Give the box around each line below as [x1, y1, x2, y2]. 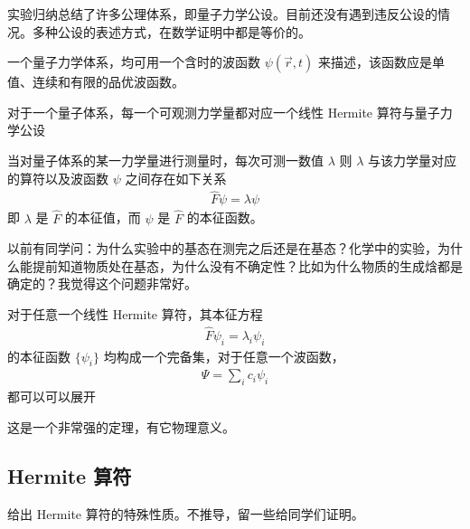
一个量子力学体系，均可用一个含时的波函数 [7, 52, 260, 71]
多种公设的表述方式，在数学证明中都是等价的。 [32, 22, 311, 41]
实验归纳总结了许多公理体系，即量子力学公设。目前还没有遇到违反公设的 [7, 5, 437, 23]
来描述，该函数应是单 [318, 52, 446, 71]
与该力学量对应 [368, 150, 457, 169]
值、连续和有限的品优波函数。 [7, 72, 184, 91]
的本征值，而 [64, 208, 141, 227]
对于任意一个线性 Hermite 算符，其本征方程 [7, 305, 263, 323]
